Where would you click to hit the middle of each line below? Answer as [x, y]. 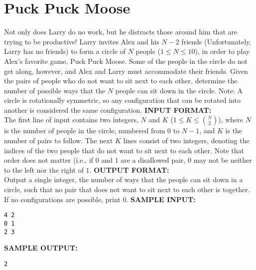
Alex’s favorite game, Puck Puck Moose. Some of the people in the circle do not [126, 61]
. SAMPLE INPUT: [161, 199]
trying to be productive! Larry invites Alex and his [82, 41]
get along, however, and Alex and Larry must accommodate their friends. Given [126, 71]
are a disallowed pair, [153, 160]
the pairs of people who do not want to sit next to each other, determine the [121, 81]
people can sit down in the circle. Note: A [179, 90]
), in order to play [222, 51]
